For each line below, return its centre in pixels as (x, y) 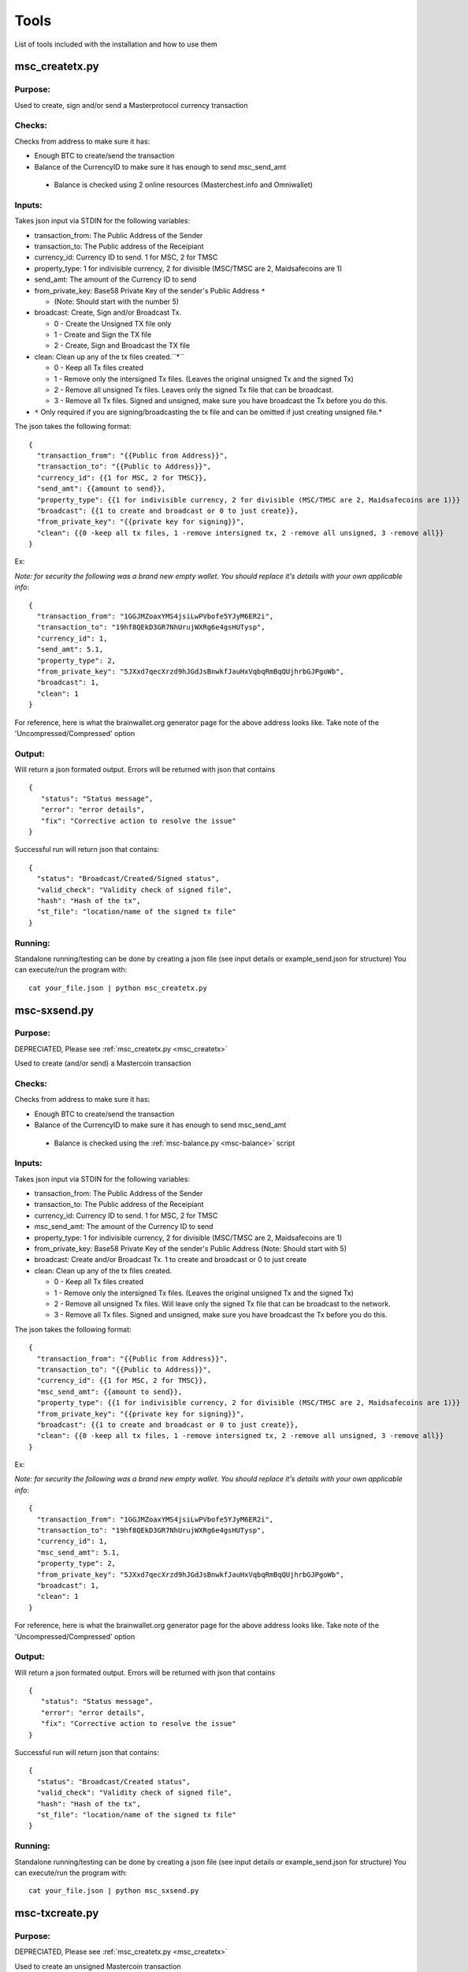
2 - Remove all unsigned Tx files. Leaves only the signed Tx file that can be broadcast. (194, 390)
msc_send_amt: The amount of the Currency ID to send (124, 1227)
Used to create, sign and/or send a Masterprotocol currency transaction (131, 105)
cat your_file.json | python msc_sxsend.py (114, 1891)
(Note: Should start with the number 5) (117, 301)
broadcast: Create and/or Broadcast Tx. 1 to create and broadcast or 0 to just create (171, 1260)
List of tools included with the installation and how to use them (116, 44)
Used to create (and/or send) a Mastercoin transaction (103, 1063)
